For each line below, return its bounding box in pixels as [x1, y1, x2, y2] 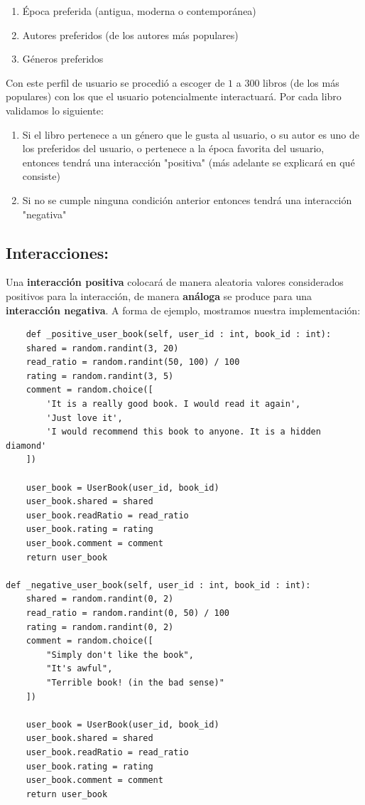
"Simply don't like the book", [46, 649, 194, 660]
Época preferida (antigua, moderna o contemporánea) [22, 4, 256, 18]
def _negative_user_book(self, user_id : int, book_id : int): [6, 580, 311, 590]
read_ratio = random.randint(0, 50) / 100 [26, 607, 229, 618]
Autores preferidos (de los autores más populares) [22, 27, 239, 42]
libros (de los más [263, 75, 339, 90]
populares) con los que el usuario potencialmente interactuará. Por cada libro [6, 89, 342, 104]
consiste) [22, 169, 60, 183]
